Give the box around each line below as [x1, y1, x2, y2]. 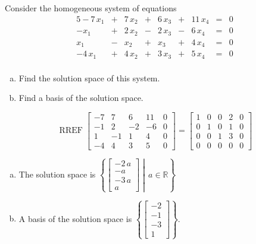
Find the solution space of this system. [18, 71, 160, 84]
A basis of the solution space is [18, 212, 132, 224]
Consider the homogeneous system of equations [5, 2, 177, 14]
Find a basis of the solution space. [18, 91, 143, 104]
